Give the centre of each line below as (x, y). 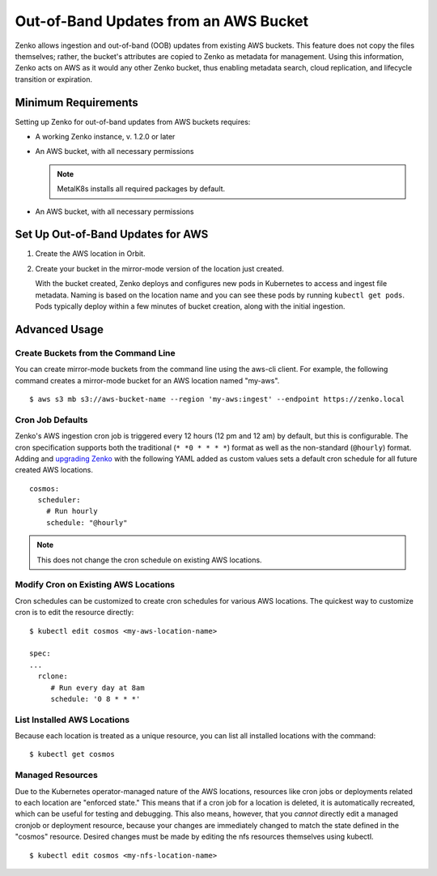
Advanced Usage (59, 329)
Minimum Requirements (77, 103)
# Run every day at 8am (98, 688)
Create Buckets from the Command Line (95, 353)
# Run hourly (72, 511)
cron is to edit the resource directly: (74, 613)
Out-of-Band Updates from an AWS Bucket (162, 21)
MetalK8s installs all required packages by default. (141, 189)
